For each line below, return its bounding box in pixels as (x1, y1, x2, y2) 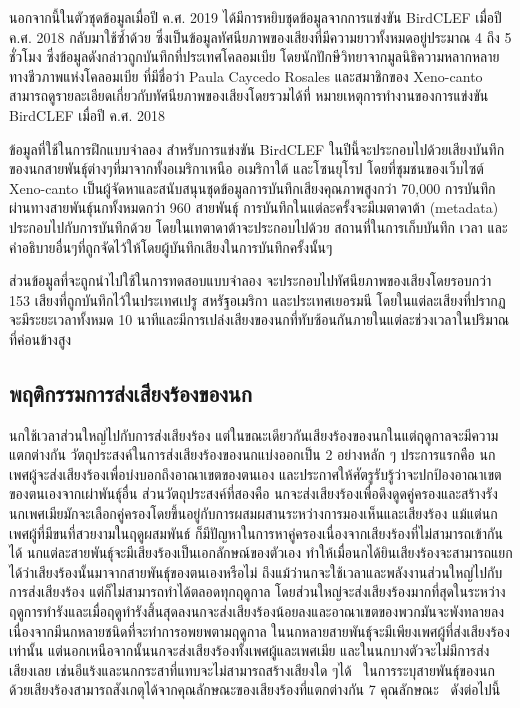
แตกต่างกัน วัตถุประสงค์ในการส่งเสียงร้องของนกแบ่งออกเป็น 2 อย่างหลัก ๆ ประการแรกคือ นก (9, 444, 496, 465)
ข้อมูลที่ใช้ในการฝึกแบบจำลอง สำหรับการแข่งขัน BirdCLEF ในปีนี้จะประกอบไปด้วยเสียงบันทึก (9, 138, 505, 159)
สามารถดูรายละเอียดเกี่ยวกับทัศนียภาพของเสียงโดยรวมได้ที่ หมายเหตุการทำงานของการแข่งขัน (9, 85, 489, 106)
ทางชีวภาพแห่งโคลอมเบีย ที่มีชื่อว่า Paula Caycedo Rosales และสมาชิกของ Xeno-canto (9, 65, 483, 86)
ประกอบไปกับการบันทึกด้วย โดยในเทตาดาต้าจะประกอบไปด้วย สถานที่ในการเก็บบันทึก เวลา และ (9, 216, 508, 237)
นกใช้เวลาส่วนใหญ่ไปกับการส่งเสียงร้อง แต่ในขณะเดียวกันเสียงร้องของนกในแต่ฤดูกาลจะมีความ (9, 424, 499, 445)
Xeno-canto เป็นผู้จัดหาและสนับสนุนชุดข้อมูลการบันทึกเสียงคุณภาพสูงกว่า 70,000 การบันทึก (9, 177, 496, 198)
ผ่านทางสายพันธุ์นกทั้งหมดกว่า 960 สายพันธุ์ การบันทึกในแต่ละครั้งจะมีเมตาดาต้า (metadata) (9, 197, 499, 218)
